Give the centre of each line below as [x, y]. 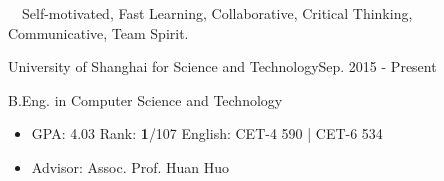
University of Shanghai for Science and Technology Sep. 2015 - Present [222, 66]
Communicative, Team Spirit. [98, 32]
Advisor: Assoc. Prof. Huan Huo [130, 166]
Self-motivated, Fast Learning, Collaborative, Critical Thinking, [217, 13]
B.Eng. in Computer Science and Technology [145, 99]
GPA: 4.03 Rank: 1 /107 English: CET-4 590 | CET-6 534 [207, 133]
